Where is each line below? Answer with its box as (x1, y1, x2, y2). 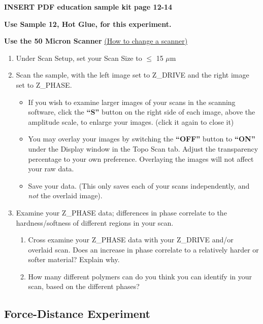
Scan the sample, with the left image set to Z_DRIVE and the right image (16, 69, 249, 80)
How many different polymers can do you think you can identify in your (28, 271, 252, 281)
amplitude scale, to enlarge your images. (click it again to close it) (28, 116, 234, 127)
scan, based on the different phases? (28, 281, 140, 292)
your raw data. (28, 163, 74, 174)
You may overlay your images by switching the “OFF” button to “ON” (28, 133, 255, 144)
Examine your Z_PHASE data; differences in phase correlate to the (16, 207, 227, 218)
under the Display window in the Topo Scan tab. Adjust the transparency (28, 143, 258, 154)
